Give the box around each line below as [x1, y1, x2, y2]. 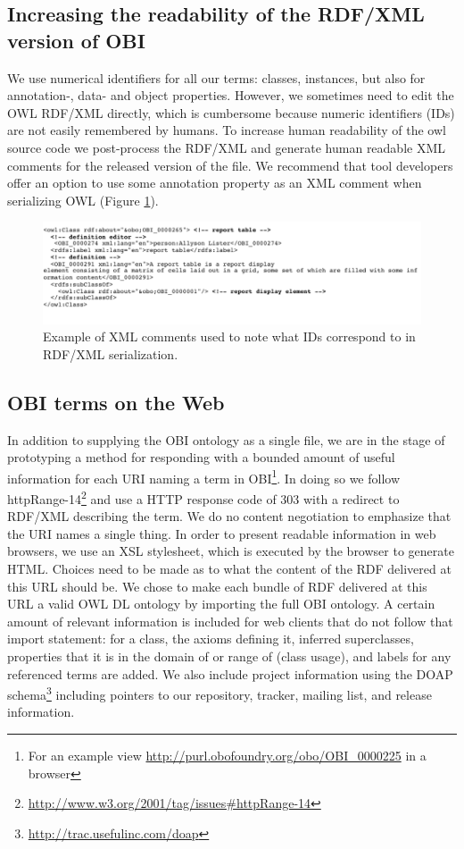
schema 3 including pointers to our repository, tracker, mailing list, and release [7, 683, 432, 703]
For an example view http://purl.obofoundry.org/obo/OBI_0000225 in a [28, 746, 427, 765]
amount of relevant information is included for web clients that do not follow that [7, 611, 453, 630]
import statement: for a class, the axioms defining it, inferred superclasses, [7, 629, 414, 648]
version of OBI [7, 26, 145, 54]
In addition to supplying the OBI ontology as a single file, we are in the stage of [7, 430, 445, 449]
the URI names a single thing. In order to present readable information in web [7, 524, 436, 542]
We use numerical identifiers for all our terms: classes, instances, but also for [7, 68, 426, 87]
